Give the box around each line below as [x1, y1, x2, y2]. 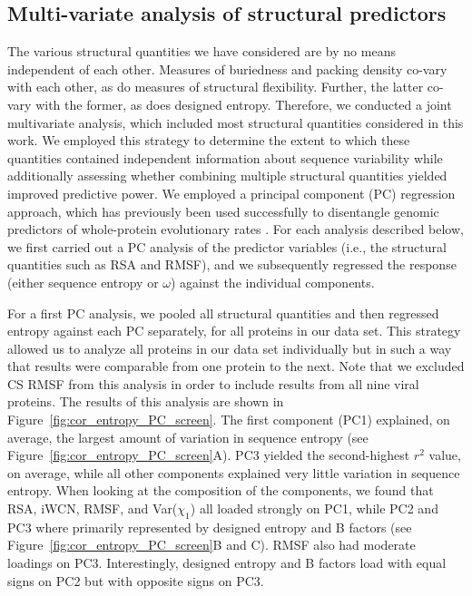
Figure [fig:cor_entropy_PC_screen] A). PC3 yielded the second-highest [7, 445, 410, 464]
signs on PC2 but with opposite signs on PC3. [7, 571, 264, 590]
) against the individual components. [171, 272, 375, 291]
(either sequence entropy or [7, 272, 159, 291]
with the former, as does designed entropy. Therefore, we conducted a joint [35, 94, 452, 113]
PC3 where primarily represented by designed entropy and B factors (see [7, 517, 412, 536]
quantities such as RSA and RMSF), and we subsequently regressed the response [7, 255, 457, 274]
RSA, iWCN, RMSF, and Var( [7, 499, 178, 518]
